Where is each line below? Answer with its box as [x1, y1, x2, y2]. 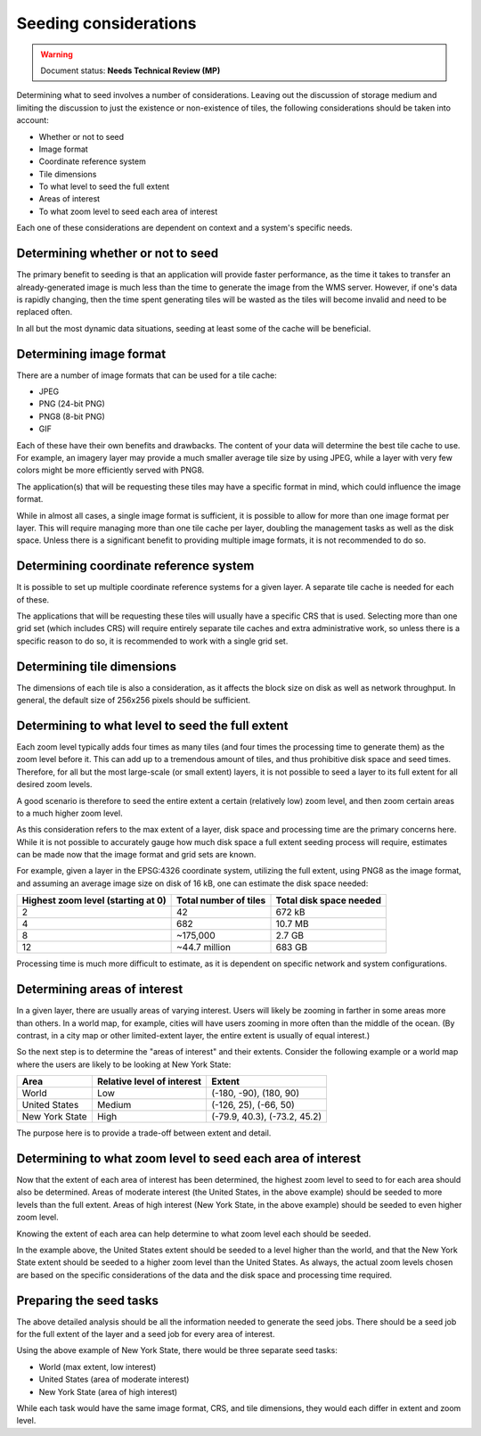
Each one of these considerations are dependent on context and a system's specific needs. [16, 223, 353, 234]
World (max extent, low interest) [38, 1361, 157, 1372]
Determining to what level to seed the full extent [16, 718, 289, 733]
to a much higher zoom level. [16, 808, 124, 818]
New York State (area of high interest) [38, 1386, 178, 1397]
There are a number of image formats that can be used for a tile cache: [16, 370, 277, 381]
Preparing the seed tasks [16, 1292, 159, 1308]
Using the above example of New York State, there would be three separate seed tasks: [16, 1345, 338, 1356]
